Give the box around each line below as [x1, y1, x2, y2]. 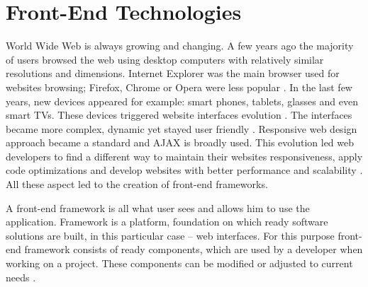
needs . [6, 269, 36, 284]
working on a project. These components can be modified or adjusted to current [6, 256, 353, 271]
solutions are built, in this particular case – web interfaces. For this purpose [6, 228, 335, 242]
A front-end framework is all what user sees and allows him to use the [6, 200, 310, 215]
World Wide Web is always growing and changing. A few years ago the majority [6, 38, 354, 53]
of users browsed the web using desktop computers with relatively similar [6, 52, 324, 66]
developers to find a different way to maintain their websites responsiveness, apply [6, 148, 363, 163]
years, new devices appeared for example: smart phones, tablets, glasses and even [6, 93, 358, 108]
